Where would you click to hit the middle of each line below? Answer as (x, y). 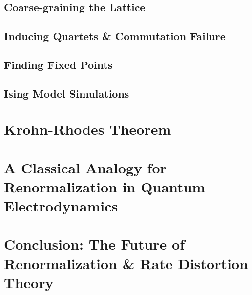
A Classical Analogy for (85, 167)
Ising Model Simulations (67, 93)
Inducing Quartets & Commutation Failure (115, 36)
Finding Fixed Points (58, 64)
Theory (29, 282)
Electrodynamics (61, 206)
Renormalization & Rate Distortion (126, 263)
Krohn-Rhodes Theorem (88, 129)
